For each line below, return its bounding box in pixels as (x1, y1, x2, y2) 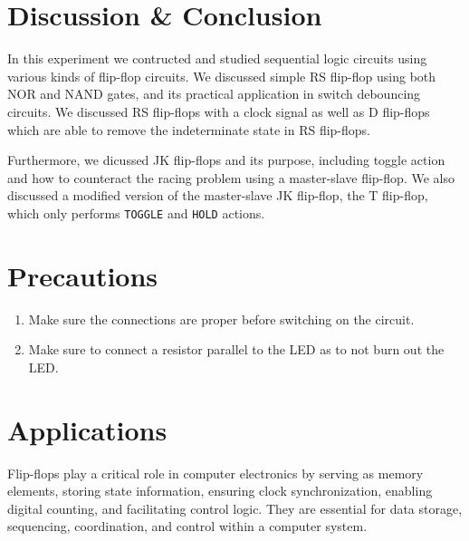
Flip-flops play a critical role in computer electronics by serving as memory (7, 463, 424, 482)
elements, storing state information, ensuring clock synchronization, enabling (7, 481, 433, 500)
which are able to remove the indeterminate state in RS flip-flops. (7, 120, 371, 139)
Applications (7, 411, 167, 448)
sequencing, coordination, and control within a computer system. (7, 517, 368, 536)
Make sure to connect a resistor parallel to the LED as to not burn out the (28, 340, 445, 359)
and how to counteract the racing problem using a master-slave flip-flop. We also (7, 168, 455, 187)
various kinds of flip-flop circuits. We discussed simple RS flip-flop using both (7, 66, 436, 85)
